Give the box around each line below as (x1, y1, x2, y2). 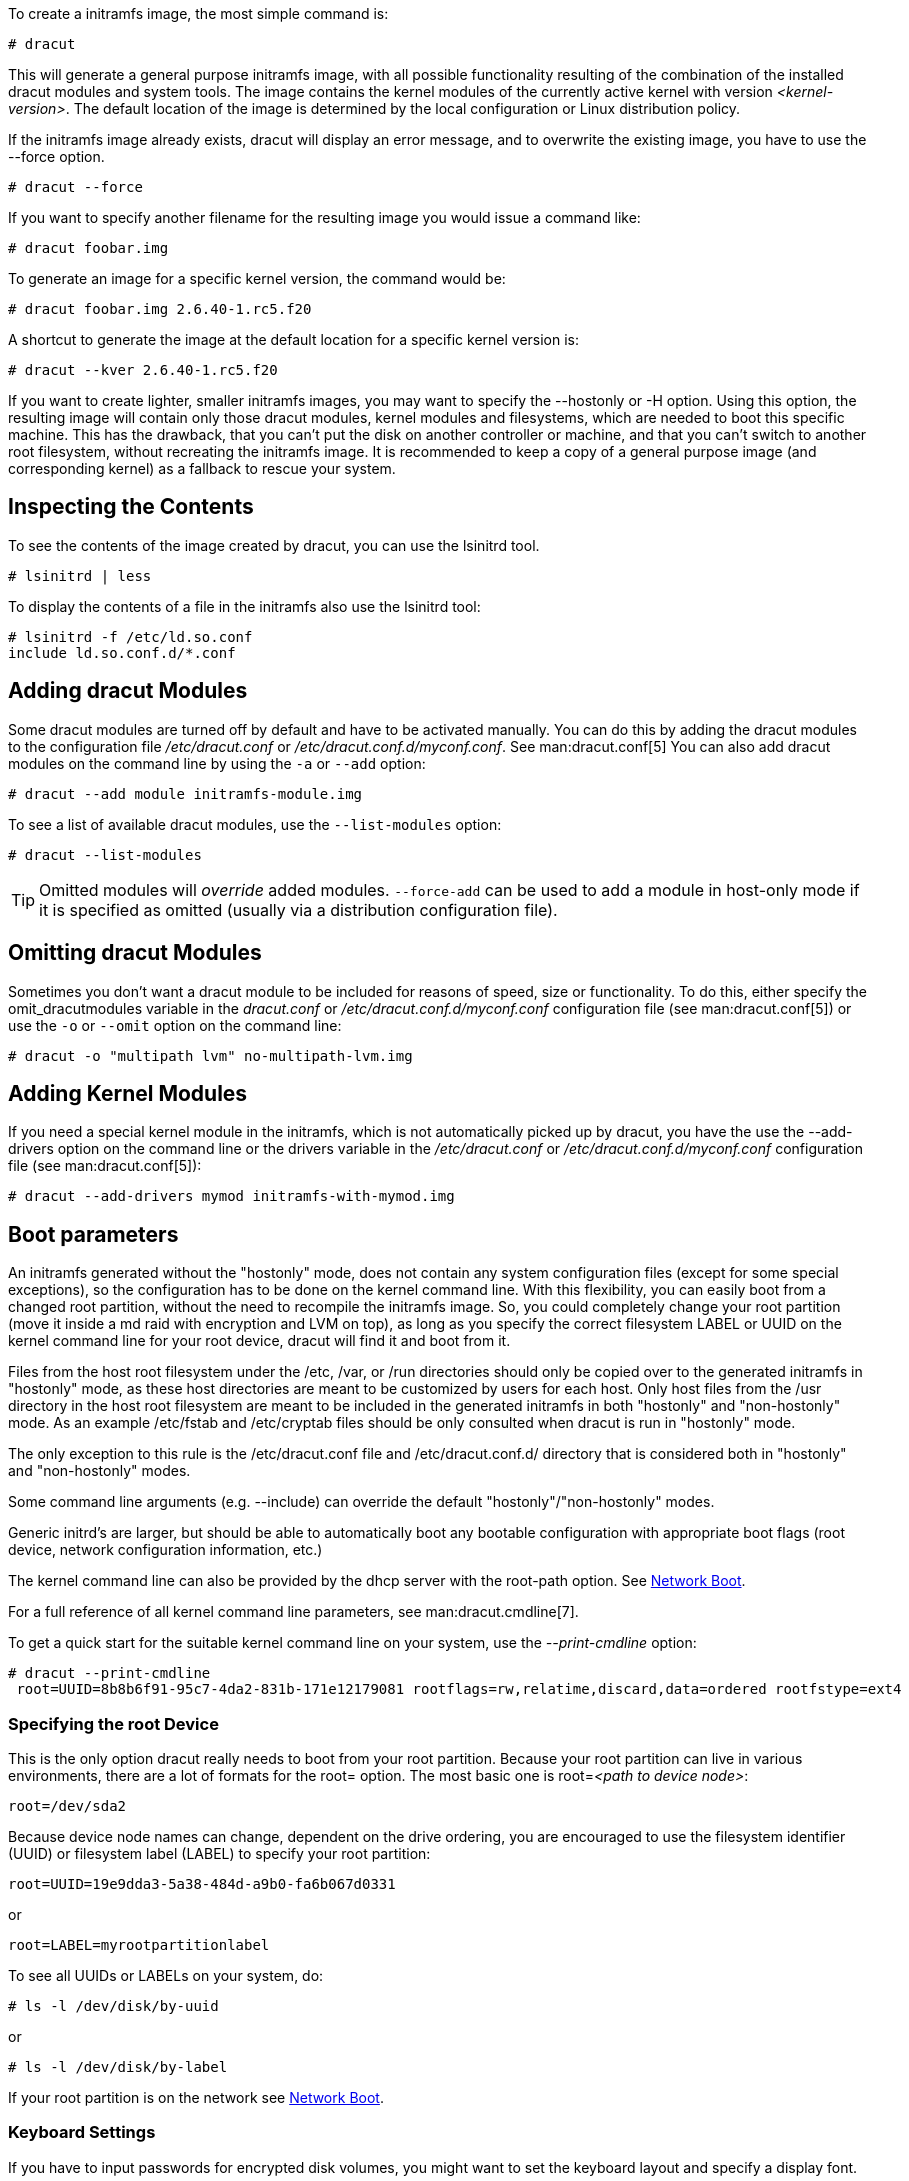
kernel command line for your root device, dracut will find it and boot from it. (8, 1332, 511, 1350)
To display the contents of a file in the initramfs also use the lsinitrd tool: (8, 597, 481, 615)
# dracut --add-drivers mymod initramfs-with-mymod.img (8, 1188, 455, 1205)
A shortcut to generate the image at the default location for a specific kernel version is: (8, 331, 580, 348)
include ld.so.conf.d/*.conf (8, 644, 236, 661)
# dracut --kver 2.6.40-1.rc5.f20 (8, 362, 278, 378)
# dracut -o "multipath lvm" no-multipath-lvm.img (8, 1047, 413, 1064)
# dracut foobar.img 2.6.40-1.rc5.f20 (8, 301, 312, 317)
